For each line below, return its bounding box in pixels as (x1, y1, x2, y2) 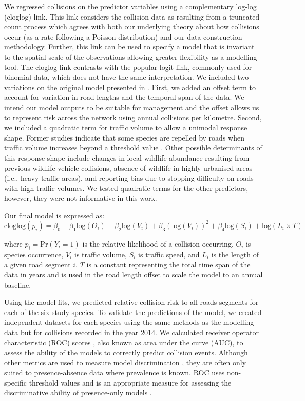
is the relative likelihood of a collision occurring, (82, 238, 234, 249)
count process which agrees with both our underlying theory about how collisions (4, 21, 259, 32)
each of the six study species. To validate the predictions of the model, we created (4, 306, 262, 317)
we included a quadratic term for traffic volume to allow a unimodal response (4, 122, 247, 133)
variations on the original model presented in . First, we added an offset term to (4, 81, 256, 92)
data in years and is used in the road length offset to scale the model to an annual (4, 269, 263, 280)
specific (4, 377, 27, 388)
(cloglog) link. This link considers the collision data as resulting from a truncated (4, 11, 260, 22)
